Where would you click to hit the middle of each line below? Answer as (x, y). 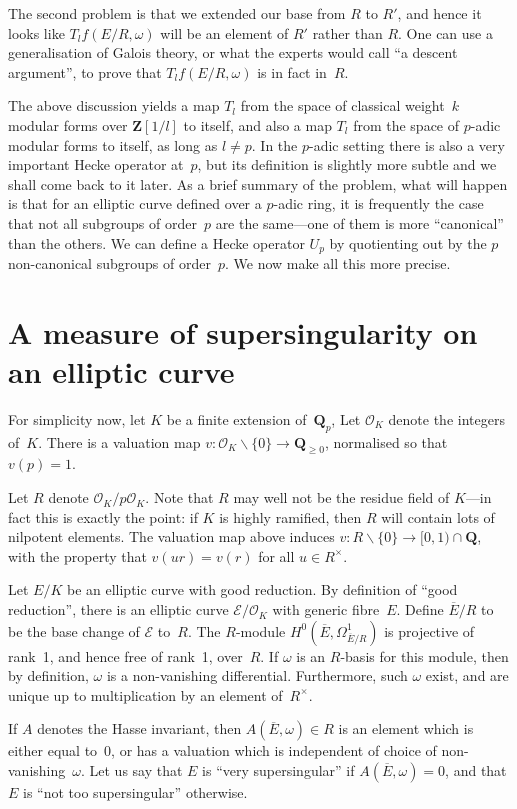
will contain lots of (438, 516)
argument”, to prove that (85, 71)
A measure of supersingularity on (243, 331)
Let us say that (136, 770)
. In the (274, 144)
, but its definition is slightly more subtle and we (347, 164)
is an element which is (406, 728)
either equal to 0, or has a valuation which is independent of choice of (222, 750)
